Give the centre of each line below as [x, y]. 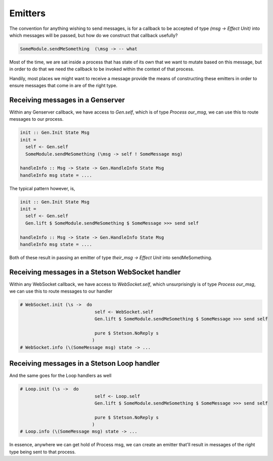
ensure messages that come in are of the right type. [63, 86]
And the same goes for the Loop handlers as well [60, 376]
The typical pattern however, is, [42, 188]
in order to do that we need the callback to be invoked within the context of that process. [102, 69]
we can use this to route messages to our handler [61, 291]
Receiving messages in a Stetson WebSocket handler [95, 272]
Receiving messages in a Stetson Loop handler [85, 363]
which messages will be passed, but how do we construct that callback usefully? [94, 35]
